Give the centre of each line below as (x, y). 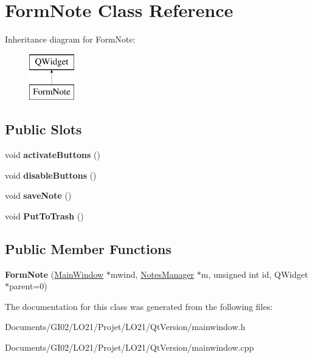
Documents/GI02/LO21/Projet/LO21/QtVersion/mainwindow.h (125, 327)
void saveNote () (38, 195)
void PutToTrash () (44, 215)
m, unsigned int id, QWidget (254, 274)
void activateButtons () (53, 155)
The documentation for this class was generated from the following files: (139, 306)
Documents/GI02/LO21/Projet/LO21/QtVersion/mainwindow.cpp (129, 347)
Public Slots (43, 129)
